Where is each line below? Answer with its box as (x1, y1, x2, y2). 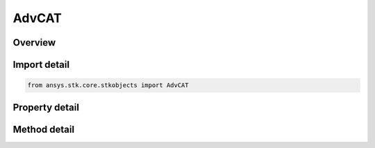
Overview (12, 37, 56, 48)
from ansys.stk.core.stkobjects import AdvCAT (27, 82, 189, 89)
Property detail (12, 101, 80, 113)
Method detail (12, 123, 75, 135)
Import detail (12, 59, 69, 71)
